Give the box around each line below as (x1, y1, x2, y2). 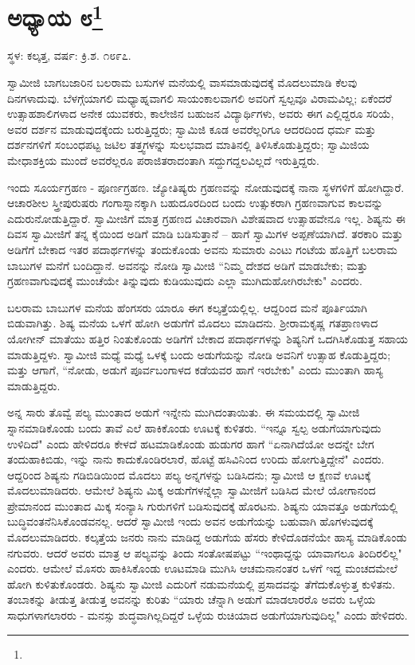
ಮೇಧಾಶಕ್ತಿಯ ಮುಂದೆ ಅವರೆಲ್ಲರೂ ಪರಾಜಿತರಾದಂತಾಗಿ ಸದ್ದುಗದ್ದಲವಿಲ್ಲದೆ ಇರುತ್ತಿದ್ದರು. (7, 152, 319, 169)
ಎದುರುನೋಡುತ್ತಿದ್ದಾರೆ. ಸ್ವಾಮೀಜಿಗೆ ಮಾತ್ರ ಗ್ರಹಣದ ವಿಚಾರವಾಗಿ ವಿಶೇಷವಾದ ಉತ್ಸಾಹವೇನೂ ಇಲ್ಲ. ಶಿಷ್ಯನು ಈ (7, 209, 405, 226)
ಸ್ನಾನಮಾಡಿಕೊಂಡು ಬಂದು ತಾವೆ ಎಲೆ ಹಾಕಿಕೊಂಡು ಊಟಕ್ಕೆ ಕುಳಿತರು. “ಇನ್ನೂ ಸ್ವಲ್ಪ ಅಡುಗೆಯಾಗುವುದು (7, 419, 382, 436)
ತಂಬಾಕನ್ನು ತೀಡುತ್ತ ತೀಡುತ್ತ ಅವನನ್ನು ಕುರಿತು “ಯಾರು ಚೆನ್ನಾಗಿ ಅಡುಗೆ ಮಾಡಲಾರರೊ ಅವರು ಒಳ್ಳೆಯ (7, 591, 376, 608)
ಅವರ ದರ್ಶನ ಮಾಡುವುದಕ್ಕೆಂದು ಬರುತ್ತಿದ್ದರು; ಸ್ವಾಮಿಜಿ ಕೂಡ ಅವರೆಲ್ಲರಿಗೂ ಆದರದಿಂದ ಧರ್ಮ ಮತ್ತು (7, 120, 376, 137)
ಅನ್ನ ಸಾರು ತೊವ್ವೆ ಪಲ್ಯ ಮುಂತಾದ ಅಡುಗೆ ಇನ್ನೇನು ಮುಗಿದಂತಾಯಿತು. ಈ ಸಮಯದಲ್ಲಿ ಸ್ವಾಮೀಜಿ (7, 404, 360, 421)
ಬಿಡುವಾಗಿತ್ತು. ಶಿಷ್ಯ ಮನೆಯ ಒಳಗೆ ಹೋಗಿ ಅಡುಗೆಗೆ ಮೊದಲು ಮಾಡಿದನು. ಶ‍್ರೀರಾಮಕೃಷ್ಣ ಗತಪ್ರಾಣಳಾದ (7, 315, 378, 331)
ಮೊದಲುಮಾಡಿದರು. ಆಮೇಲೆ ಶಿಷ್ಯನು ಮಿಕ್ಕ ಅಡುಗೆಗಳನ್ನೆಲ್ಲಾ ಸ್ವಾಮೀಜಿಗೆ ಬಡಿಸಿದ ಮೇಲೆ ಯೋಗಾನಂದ (7, 482, 376, 499)
